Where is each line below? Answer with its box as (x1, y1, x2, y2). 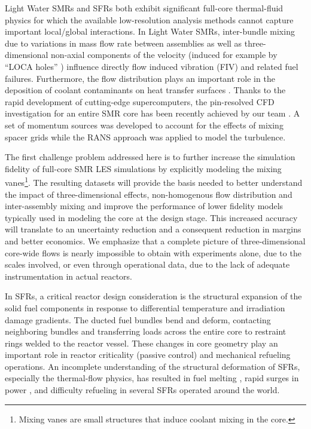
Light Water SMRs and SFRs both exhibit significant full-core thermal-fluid (5, 2, 283, 14)
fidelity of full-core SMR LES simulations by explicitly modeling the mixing (5, 162, 282, 174)
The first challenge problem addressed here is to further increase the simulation (5, 151, 295, 163)
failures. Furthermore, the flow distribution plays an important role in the (5, 72, 275, 84)
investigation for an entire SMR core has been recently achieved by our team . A (5, 107, 300, 119)
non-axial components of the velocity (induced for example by (51, 48, 278, 61)
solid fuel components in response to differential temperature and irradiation (5, 301, 285, 314)
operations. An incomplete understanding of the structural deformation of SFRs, (5, 360, 300, 372)
